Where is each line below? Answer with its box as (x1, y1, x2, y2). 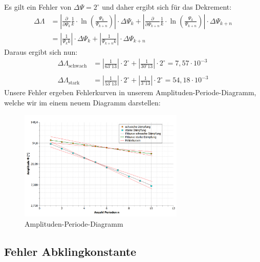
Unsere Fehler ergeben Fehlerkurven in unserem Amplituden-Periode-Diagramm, (4, 87, 256, 98)
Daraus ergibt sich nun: (4, 46, 78, 57)
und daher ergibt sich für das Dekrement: (102, 2, 232, 12)
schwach (68, 63, 87, 69)
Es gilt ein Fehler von (4, 2, 72, 12)
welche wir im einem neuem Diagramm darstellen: (4, 97, 161, 107)
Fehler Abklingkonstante (4, 243, 137, 259)
